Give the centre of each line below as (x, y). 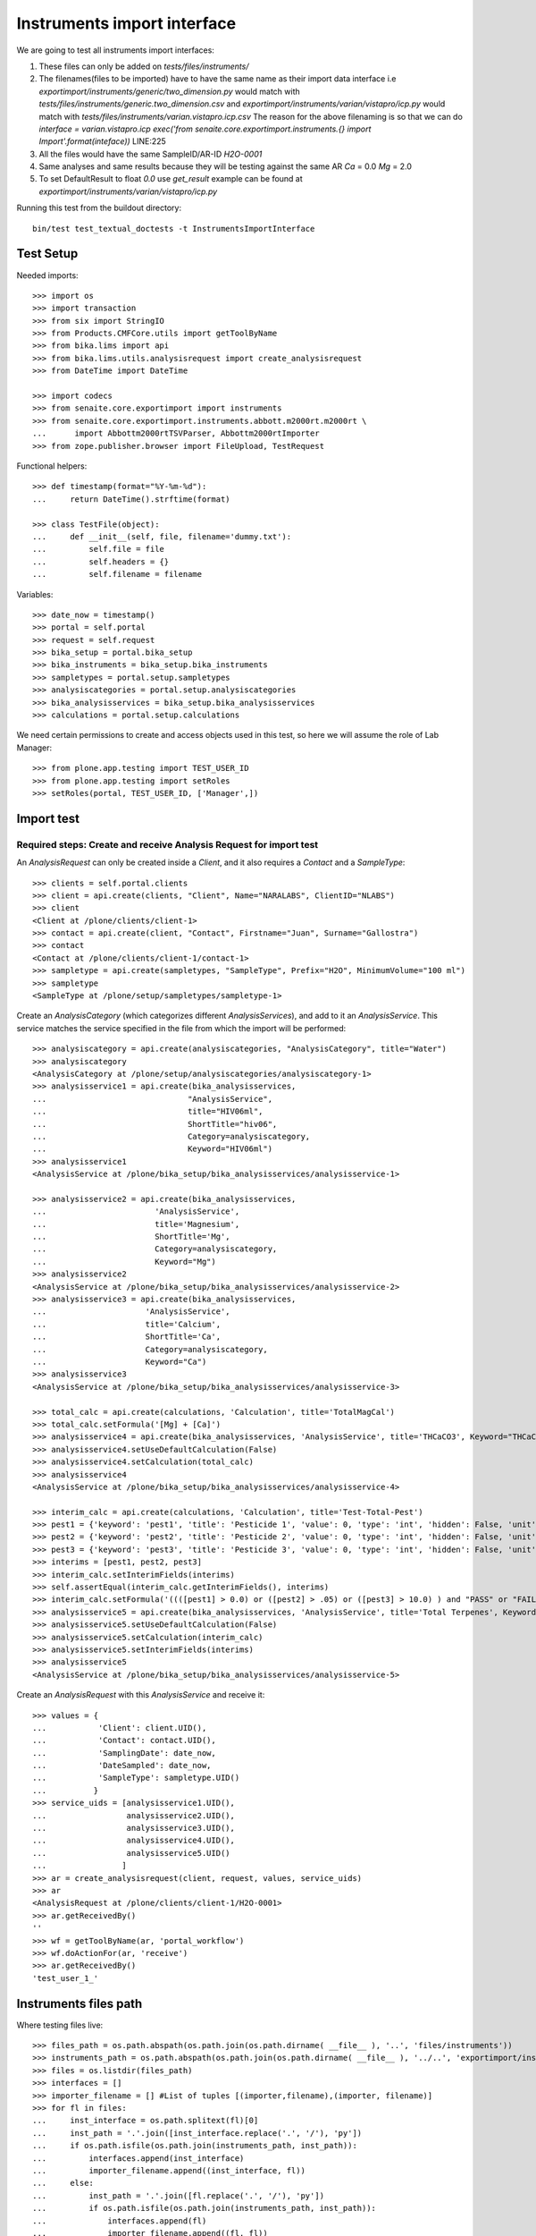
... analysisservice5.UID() (132, 1853)
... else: (63, 2183)
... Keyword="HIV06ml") (152, 1149)
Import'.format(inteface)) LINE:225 (103, 141)
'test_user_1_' (66, 1978)
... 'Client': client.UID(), (120, 1728)
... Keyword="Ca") (120, 1361)
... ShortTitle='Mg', (132, 1237)
